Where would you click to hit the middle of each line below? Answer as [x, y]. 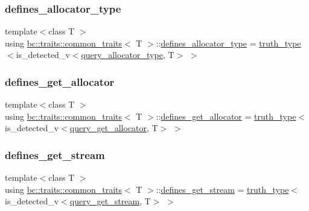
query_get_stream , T [110, 201]
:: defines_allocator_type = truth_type [228, 43]
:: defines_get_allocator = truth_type [226, 116]
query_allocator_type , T [128, 55]
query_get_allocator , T [114, 128]
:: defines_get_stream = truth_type [222, 189]
